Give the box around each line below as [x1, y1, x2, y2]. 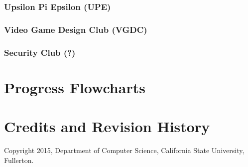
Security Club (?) [4, 46, 76, 58]
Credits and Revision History [4, 116, 210, 137]
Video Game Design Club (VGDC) [4, 23, 147, 35]
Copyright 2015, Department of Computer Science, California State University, [4, 145, 245, 156]
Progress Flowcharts [4, 77, 145, 97]
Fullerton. [4, 155, 34, 165]
